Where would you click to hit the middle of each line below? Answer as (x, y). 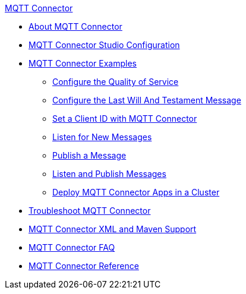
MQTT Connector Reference (84, 266)
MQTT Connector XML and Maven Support (113, 229)
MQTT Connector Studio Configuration (104, 45)
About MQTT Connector (75, 26)
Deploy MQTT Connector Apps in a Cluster (136, 192)
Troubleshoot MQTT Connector (90, 211)
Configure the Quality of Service (116, 82)
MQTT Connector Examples (83, 63)
